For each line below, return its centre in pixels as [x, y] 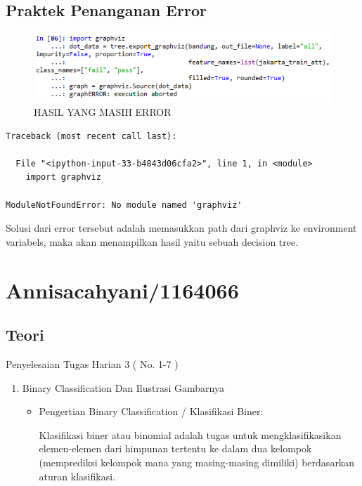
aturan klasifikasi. [77, 476]
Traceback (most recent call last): [91, 136]
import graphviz [64, 177]
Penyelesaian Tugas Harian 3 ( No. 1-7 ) [92, 363]
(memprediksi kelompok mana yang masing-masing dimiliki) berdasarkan [197, 462]
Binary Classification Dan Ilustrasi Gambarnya [123, 387]
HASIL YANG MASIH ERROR [103, 112]
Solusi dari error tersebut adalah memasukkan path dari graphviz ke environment [181, 228]
